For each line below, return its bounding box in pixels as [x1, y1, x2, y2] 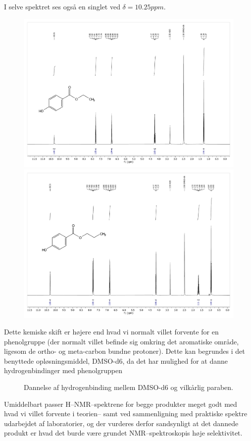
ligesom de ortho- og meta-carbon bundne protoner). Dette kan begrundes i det [4, 346, 245, 356]
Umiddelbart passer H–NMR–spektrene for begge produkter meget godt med [4, 398, 237, 409]
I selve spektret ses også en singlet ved [4, 1, 120, 11]
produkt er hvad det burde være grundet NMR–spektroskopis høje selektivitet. [4, 428, 243, 438]
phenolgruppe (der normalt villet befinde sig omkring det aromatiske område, [4, 336, 239, 346]
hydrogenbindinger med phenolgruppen [4, 365, 122, 376]
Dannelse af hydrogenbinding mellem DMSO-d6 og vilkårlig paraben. [24, 382, 233, 392]
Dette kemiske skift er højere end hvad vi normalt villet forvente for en [4, 327, 219, 337]
